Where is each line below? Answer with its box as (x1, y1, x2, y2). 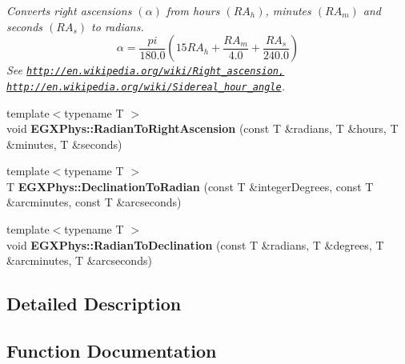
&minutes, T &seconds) (6, 135, 122, 152)
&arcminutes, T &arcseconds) (6, 252, 152, 269)
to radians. (91, 18, 144, 34)
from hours (166, 2, 220, 18)
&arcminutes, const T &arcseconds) (6, 194, 182, 210)
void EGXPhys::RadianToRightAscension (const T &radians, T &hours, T (6, 120, 399, 137)
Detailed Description (6, 291, 182, 316)
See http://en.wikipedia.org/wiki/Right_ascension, (6, 62, 285, 78)
